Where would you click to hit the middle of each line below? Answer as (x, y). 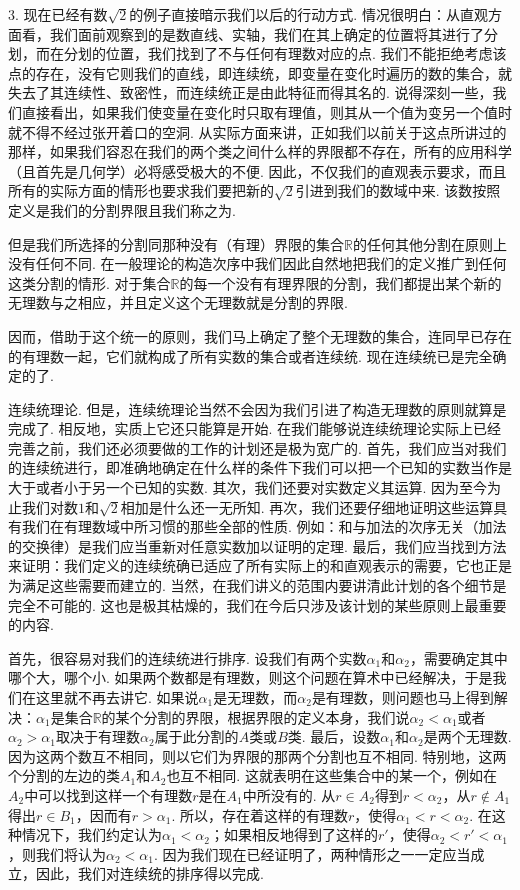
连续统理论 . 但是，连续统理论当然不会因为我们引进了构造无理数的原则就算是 (257, 408)
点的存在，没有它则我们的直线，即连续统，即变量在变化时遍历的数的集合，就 (260, 72)
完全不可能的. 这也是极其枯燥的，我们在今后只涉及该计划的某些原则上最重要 (257, 604)
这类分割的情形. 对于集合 (89, 282)
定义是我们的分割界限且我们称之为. (122, 209)
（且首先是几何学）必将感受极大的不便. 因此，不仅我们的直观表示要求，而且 (257, 170)
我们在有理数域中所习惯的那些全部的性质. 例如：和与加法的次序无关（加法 (264, 526)
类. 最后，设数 (334, 736)
